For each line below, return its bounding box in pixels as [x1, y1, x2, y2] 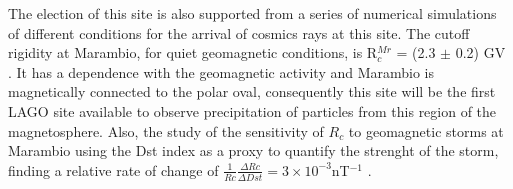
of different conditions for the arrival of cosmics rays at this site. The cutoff [8, 22, 470, 43]
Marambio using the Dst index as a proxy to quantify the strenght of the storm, [8, 140, 499, 161]
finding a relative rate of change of [8, 159, 219, 180]
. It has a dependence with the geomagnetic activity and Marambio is [8, 61, 435, 82]
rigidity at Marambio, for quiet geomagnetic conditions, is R [8, 42, 378, 63]
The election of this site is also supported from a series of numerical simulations [8, 3, 497, 23]
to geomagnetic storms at [348, 120, 504, 141]
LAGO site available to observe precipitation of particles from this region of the [8, 100, 497, 121]
